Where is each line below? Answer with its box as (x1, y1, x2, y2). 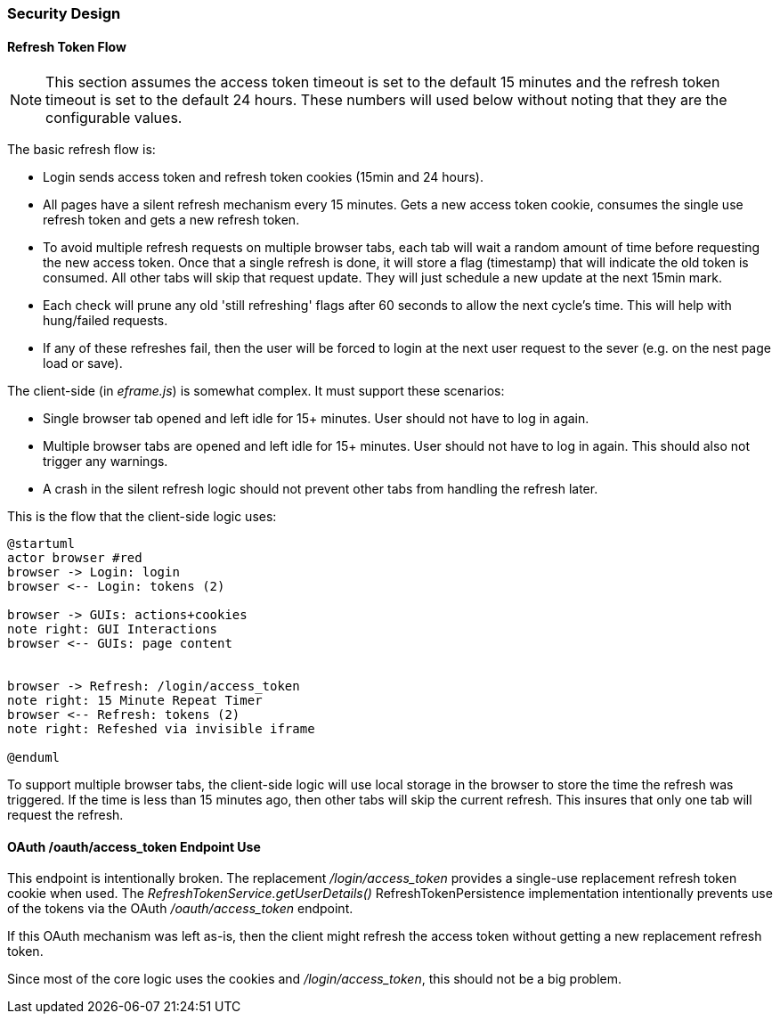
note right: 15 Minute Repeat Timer (7, 693, 263, 708)
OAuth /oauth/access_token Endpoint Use (7, 838, 261, 854)
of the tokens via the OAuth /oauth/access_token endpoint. (7, 901, 353, 917)
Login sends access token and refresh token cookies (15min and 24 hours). (43, 169, 483, 185)
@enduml (7, 750, 61, 765)
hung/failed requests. (43, 313, 168, 329)
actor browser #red (7, 551, 142, 566)
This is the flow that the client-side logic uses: (7, 509, 277, 525)
